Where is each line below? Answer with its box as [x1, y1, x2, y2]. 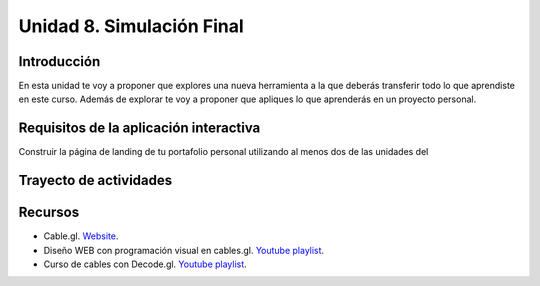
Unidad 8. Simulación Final [18, 15, 244, 37]
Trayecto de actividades [18, 172, 173, 189]
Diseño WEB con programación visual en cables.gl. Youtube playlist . [43, 244, 325, 256]
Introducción [18, 53, 101, 70]
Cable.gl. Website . [43, 230, 119, 242]
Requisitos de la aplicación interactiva [18, 120, 261, 137]
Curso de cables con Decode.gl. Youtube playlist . [43, 258, 247, 270]
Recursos [18, 204, 80, 221]
